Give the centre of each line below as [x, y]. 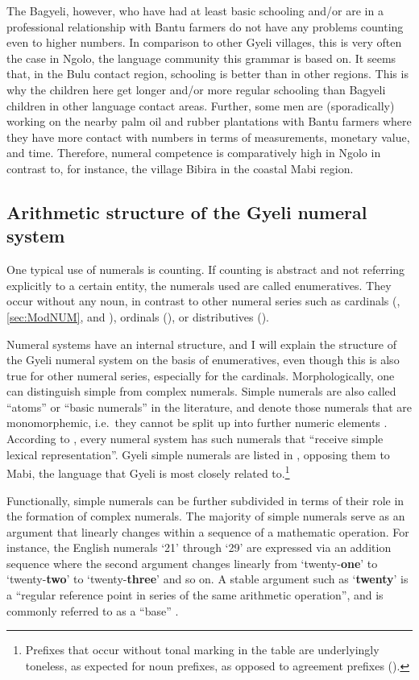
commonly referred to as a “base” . [93, 610]
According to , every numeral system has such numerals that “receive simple [195, 439]
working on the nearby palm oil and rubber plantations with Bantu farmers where [209, 121]
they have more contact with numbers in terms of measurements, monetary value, [208, 137]
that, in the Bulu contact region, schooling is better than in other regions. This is [207, 74]
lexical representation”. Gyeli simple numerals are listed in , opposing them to [198, 454]
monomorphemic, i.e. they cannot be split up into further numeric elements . [197, 423]
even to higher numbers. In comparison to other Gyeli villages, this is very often [204, 42]
